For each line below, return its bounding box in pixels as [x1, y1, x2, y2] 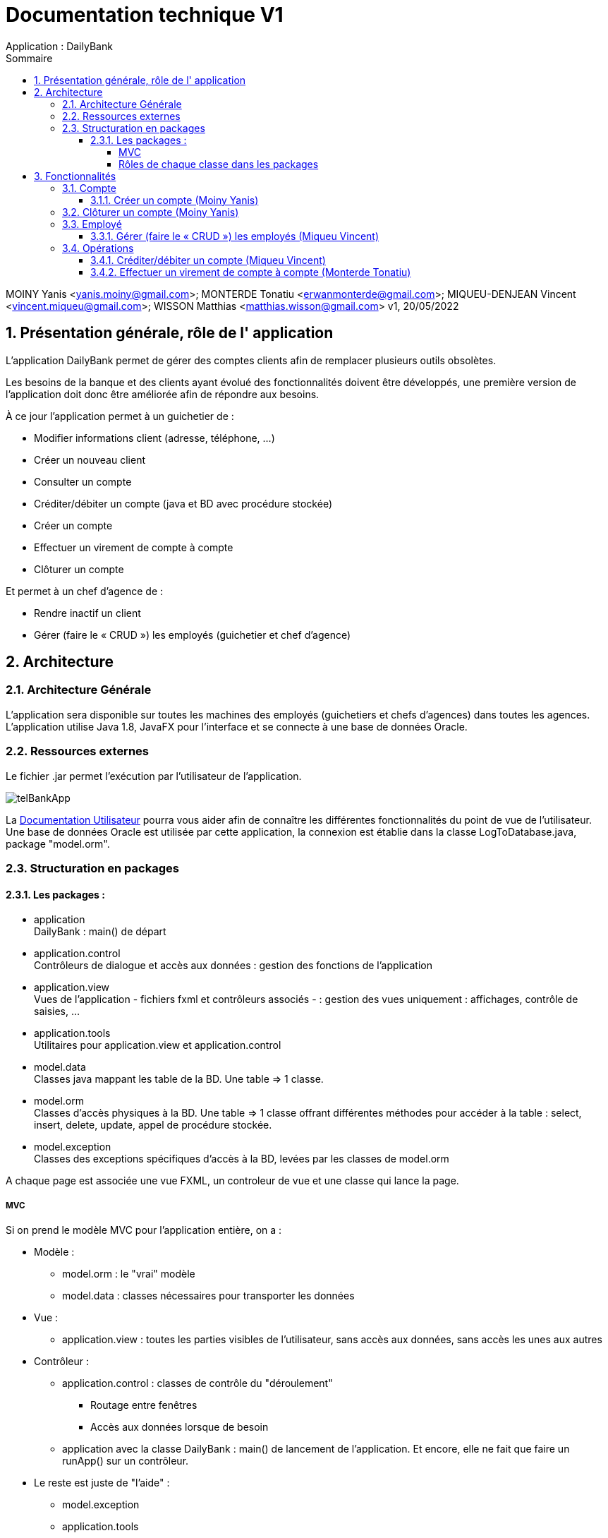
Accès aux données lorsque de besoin [90, 1420, 269, 1433]
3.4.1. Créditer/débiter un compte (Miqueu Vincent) [90, 253, 326, 266]
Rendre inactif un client [34, 606, 141, 619]
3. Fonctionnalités [34, 169, 116, 182]
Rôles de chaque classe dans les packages [118, 157, 319, 170]
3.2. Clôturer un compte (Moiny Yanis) [62, 205, 239, 218]
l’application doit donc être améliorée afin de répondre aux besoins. [6, 387, 320, 400]
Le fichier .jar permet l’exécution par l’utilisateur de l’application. [6, 769, 302, 782]
